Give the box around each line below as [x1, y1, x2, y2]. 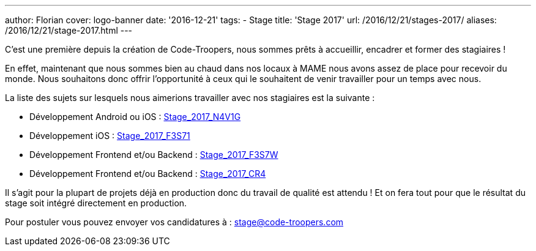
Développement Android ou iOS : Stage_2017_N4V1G [29, 111, 241, 122]
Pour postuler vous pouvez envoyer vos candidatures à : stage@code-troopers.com [5, 217, 344, 227]
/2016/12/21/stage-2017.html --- [5, 25, 133, 36]
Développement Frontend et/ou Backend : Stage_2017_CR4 [29, 168, 266, 179]
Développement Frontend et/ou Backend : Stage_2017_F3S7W [29, 149, 278, 160]
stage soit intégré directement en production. [5, 198, 187, 208]
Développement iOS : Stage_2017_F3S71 [29, 130, 190, 141]
